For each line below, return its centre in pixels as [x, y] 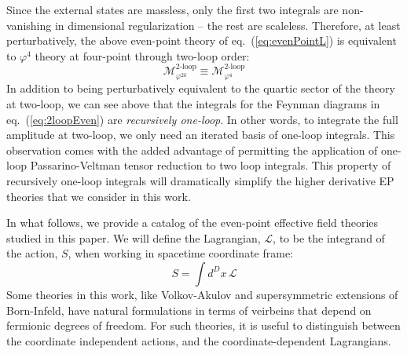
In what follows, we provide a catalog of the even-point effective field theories [192, 223]
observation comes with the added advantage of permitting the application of [192, 150]
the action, [32, 253]
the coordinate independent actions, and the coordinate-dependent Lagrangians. [199, 340]
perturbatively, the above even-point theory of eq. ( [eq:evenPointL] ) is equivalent [202, 40]
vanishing [29, 25]
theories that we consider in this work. [99, 196]
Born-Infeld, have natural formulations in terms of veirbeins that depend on [189, 310]
